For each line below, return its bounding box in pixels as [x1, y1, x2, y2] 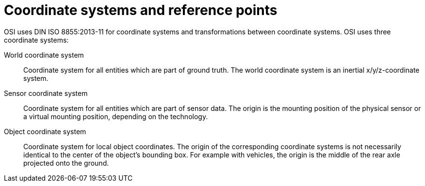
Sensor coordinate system [4, 89, 88, 97]
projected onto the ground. [23, 158, 109, 167]
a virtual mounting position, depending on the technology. [23, 112, 208, 121]
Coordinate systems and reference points [4, 2, 278, 18]
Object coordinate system [4, 127, 86, 136]
